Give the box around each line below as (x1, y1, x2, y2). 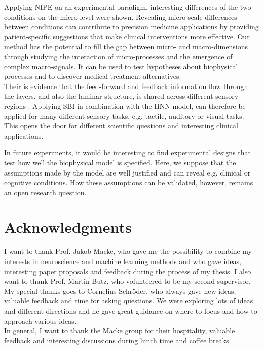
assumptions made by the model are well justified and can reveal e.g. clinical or (4, 167, 251, 178)
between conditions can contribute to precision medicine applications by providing (4, 21, 259, 32)
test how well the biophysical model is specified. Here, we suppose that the (4, 157, 236, 167)
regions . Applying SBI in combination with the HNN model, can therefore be (4, 100, 246, 111)
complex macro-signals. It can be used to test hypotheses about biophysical (4, 61, 238, 71)
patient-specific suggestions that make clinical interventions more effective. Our (4, 31, 250, 41)
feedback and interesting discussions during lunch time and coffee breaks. (4, 335, 231, 345)
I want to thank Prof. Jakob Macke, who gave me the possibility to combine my (4, 246, 252, 256)
